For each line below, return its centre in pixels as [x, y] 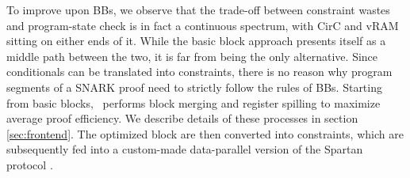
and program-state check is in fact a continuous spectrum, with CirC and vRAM [203, 25]
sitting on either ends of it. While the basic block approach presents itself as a [196, 41]
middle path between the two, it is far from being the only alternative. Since [192, 56]
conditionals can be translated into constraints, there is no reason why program [199, 72]
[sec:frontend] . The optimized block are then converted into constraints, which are [205, 133]
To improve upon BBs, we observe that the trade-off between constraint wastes [198, 9]
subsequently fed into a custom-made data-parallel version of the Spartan [185, 149]
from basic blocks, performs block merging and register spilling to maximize [194, 102]
